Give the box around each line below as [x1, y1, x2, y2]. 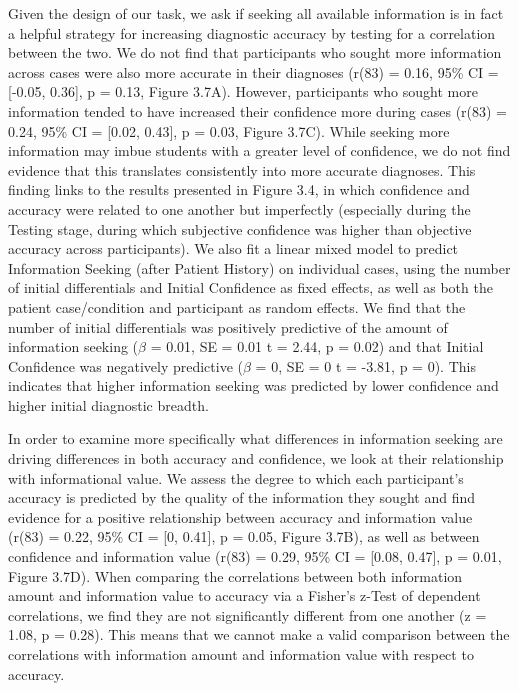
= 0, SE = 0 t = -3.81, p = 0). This [255, 355, 476, 376]
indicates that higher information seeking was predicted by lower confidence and [8, 375, 499, 396]
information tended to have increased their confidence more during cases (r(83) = [8, 100, 508, 121]
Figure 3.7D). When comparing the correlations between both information [8, 565, 463, 586]
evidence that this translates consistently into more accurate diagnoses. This [8, 159, 476, 180]
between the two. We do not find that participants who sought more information [8, 42, 502, 63]
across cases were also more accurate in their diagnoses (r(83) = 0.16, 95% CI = [8, 61, 499, 82]
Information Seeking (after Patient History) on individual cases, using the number [8, 257, 511, 278]
